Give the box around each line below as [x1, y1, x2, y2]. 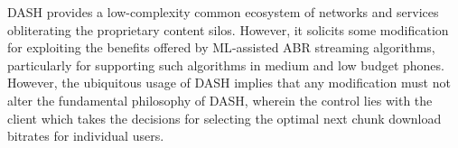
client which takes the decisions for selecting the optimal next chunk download [7, 108, 442, 127]
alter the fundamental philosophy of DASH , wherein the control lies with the [7, 90, 433, 109]
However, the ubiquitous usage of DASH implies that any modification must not [7, 73, 451, 92]
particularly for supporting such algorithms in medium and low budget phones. [7, 55, 444, 74]
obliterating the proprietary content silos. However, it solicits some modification [7, 20, 449, 39]
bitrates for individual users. [7, 126, 164, 145]
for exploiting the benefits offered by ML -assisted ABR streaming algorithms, [7, 38, 435, 57]
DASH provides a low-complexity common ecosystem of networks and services [7, 3, 439, 21]
